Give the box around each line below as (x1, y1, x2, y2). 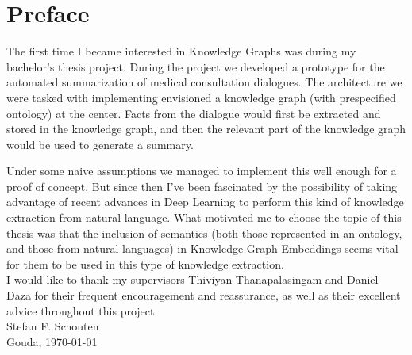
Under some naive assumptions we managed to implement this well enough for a (6, 162, 397, 179)
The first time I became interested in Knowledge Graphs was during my (6, 43, 356, 59)
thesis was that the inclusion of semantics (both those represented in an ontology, (6, 224, 402, 241)
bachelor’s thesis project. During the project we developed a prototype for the (6, 58, 385, 74)
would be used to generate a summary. (6, 136, 194, 152)
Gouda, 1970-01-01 (6, 333, 98, 349)
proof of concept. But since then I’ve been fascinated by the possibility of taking (6, 177, 398, 194)
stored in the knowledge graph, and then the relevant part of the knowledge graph (6, 120, 406, 137)
